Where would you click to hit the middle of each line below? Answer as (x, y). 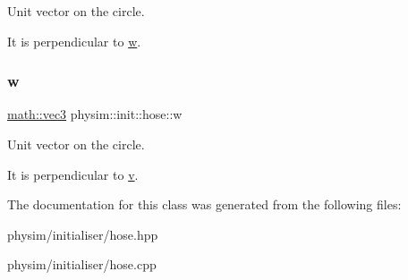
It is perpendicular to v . (73, 174)
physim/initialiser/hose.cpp (82, 264)
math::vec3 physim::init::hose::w (95, 114)
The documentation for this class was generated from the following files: (204, 204)
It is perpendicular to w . (74, 41)
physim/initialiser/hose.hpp (83, 234)
